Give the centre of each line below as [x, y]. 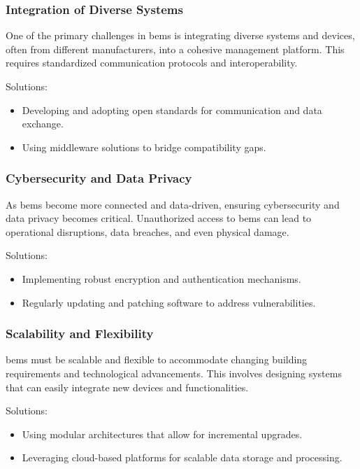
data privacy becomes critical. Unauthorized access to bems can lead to [159, 218]
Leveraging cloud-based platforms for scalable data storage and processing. [182, 457]
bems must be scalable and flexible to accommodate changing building [157, 359]
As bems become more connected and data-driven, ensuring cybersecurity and [173, 204]
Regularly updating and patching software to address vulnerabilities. [169, 302]
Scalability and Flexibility [80, 334]
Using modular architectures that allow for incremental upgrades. [162, 434]
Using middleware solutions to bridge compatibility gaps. [144, 147]
